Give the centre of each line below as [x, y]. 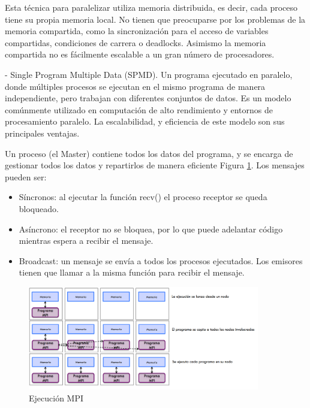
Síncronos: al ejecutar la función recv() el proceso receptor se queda [143, 197]
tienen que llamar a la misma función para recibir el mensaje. [132, 272]
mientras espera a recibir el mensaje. [86, 241]
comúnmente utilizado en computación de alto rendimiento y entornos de [139, 109]
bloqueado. [39, 208]
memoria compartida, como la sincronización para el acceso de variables [137, 31]
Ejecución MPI [56, 398]
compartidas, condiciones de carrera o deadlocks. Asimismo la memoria [136, 42]
